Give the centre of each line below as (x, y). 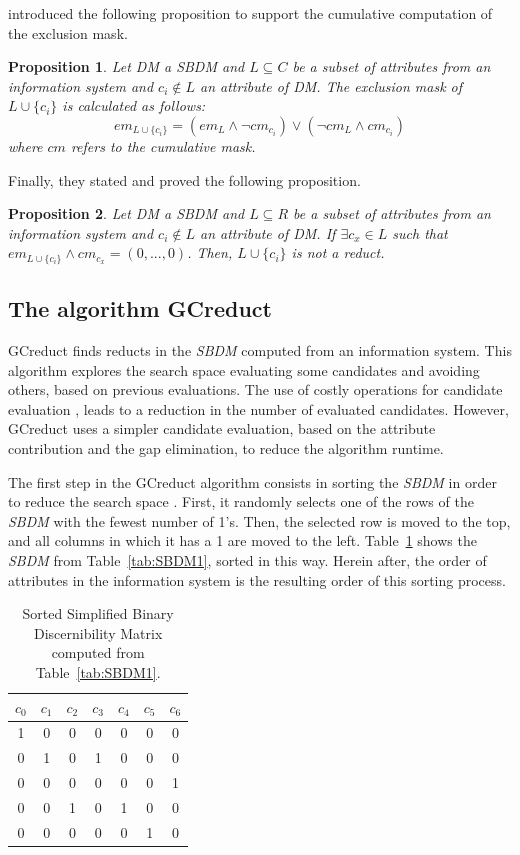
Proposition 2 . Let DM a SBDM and (126, 213)
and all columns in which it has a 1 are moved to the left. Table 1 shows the (242, 540)
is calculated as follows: (134, 105)
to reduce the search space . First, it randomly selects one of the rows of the (241, 501)
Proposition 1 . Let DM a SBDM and (126, 66)
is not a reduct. (338, 252)
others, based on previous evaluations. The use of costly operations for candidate (255, 389)
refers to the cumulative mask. (163, 145)
